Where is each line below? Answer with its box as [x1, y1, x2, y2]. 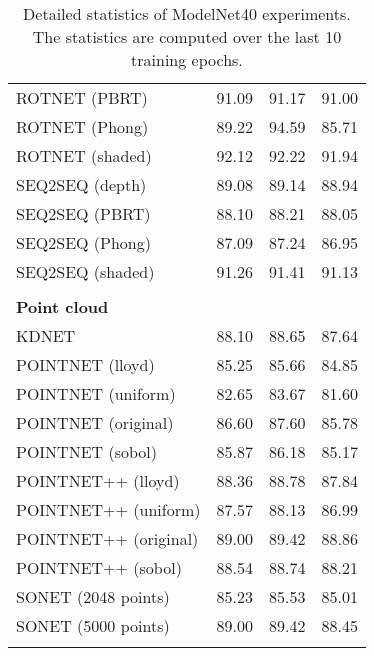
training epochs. [131, 48, 243, 71]
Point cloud [16, 295, 109, 318]
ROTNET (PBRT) [16, 86, 148, 109]
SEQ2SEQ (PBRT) [16, 202, 151, 225]
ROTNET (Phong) [16, 115, 149, 138]
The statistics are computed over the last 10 [32, 25, 342, 48]
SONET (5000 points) [16, 614, 170, 637]
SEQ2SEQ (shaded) [16, 260, 155, 283]
